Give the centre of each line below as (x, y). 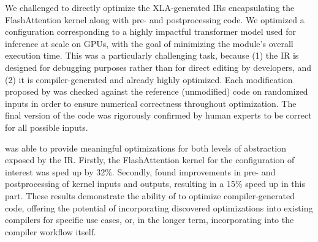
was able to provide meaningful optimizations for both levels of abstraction (146, 148)
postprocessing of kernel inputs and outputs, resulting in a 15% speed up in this (155, 184)
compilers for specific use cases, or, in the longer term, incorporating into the (150, 220)
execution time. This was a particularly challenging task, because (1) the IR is (152, 55)
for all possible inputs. (47, 127)
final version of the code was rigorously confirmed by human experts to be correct (158, 115)
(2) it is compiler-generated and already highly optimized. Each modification (149, 79)
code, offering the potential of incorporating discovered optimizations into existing (159, 207)
